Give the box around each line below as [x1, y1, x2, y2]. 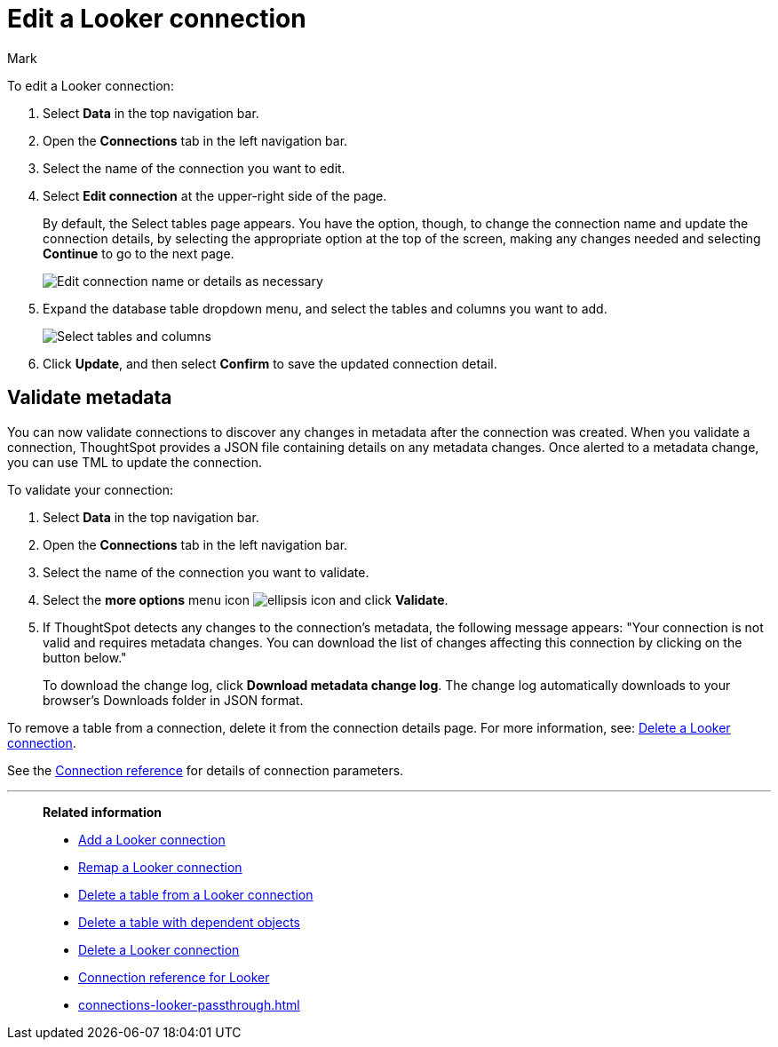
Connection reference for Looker [78, 969, 270, 985]
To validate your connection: [7, 481, 173, 497]
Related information [43, 804, 163, 820]
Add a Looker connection [78, 831, 226, 847]
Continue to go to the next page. [43, 245, 234, 261]
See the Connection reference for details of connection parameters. [7, 762, 404, 778]
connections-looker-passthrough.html [78, 996, 300, 1012]
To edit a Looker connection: [7, 77, 174, 93]
